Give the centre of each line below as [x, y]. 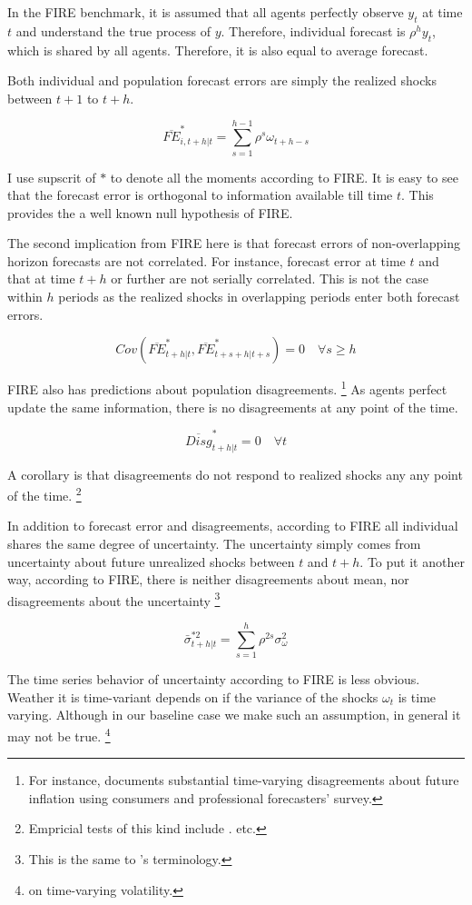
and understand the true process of [113, 30]
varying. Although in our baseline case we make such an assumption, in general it [234, 715]
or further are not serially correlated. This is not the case [270, 278]
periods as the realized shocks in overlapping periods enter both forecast [259, 297]
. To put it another [412, 561]
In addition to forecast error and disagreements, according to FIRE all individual [233, 526]
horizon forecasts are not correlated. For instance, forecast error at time [206, 260]
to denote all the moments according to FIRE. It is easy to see [284, 177]
